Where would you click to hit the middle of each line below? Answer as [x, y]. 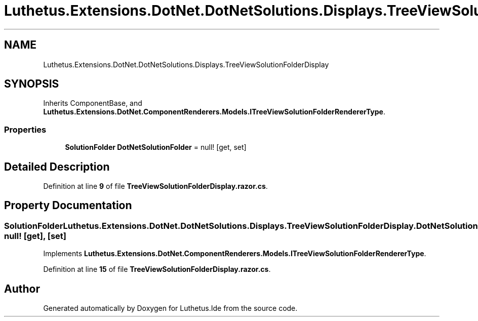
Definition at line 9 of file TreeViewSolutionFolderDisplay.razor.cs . [155, 186]
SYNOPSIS [32, 84]
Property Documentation [68, 206]
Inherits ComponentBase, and [93, 103]
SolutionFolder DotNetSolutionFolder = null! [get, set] [156, 147]
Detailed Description [57, 167]
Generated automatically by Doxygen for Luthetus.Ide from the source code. [170, 308]
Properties [25, 129]
